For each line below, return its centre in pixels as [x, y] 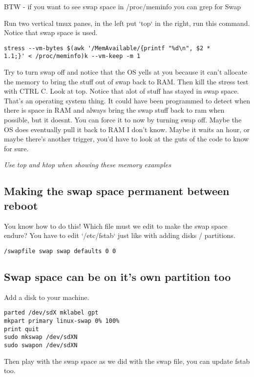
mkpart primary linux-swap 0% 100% [62, 321]
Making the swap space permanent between [117, 191]
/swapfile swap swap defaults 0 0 [60, 251]
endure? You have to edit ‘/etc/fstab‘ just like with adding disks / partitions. [120, 235]
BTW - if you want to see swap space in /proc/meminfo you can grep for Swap [123, 6]
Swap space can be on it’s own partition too [117, 276]
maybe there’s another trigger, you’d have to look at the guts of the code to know [127, 139]
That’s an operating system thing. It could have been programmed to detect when [127, 100]
